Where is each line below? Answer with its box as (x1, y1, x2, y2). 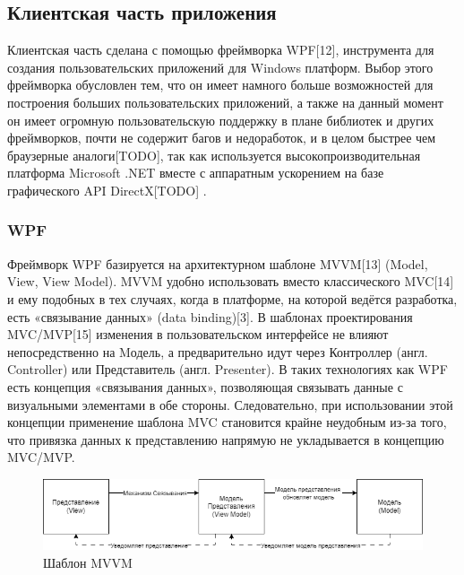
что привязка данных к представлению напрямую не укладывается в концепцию (7, 430, 444, 449)
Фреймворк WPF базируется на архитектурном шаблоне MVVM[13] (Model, (7, 254, 428, 273)
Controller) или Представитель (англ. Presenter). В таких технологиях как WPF (7, 360, 448, 379)
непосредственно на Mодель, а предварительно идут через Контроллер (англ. (7, 342, 428, 361)
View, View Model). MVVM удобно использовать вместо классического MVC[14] (7, 272, 454, 291)
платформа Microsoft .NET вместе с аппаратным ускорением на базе (7, 163, 384, 182)
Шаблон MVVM (43, 553, 133, 571)
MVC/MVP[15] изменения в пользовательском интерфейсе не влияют (7, 325, 389, 344)
